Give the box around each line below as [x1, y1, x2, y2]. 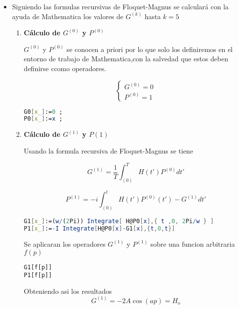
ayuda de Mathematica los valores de [12, 11, 124, 21]
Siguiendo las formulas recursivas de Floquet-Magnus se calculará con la [12, 1, 229, 11]
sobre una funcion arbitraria [150, 238, 235, 249]
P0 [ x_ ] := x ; [24, 115, 63, 123]
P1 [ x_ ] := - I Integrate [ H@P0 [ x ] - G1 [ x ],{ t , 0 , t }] [24, 225, 175, 232]
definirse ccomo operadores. [24, 63, 106, 73]
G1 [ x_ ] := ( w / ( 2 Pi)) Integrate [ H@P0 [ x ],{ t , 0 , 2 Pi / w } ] [24, 218, 214, 225]
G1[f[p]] [24, 263, 52, 271]
